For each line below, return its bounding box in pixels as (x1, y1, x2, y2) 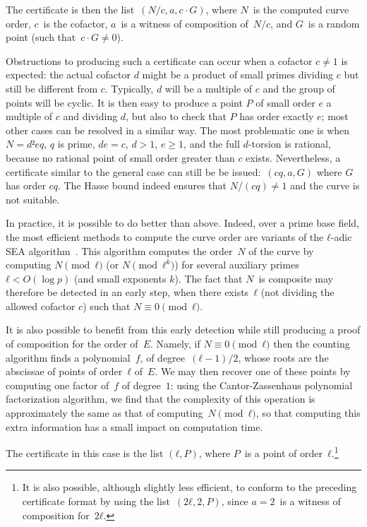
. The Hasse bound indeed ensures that (57, 178, 227, 193)
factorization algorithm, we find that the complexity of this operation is (6, 391, 315, 406)
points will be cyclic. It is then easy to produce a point (6, 95, 243, 109)
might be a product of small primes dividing (142, 67, 334, 82)
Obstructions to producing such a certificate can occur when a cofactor (6, 53, 313, 68)
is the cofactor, (43, 16, 108, 30)
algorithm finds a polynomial (6, 350, 131, 365)
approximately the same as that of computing (6, 405, 203, 420)
